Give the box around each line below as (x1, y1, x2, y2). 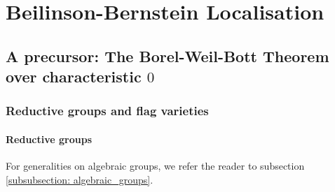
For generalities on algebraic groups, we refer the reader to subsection (6, 158, 305, 173)
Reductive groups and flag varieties (6, 102, 209, 119)
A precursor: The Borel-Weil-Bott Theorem (6, 45, 329, 66)
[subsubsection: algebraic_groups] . (6, 172, 153, 186)
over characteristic (6, 66, 142, 87)
